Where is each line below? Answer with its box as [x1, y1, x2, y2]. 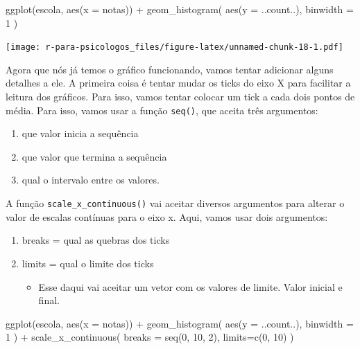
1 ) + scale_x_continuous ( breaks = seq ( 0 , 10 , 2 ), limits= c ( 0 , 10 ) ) [6, 330, 294, 344]
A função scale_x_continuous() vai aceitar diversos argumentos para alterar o [6, 196, 345, 211]
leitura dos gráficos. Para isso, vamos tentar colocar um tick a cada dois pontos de [6, 89, 355, 104]
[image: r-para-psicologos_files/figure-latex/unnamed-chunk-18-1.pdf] [6, 42, 343, 53]
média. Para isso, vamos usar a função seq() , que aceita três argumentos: [6, 102, 318, 117]
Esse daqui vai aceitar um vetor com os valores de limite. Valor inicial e [38, 279, 343, 294]
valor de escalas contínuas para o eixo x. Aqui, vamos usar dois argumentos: [6, 209, 328, 224]
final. [38, 293, 60, 307]
